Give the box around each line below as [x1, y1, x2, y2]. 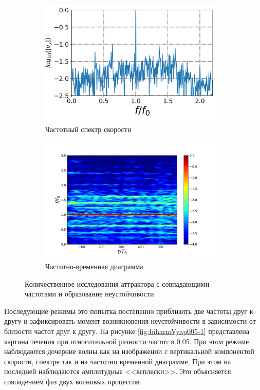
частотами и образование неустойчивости [25, 288, 154, 299]
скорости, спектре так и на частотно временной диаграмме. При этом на [4, 356, 231, 366]
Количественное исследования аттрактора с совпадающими [25, 278, 210, 289]
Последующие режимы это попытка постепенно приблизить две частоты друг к [4, 305, 253, 316]
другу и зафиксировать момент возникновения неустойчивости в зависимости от [4, 315, 256, 326]
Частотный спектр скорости [45, 123, 132, 134]
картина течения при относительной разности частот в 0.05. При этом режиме [4, 336, 249, 346]
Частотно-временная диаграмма [45, 261, 143, 271]
